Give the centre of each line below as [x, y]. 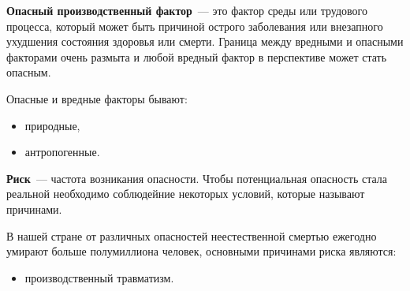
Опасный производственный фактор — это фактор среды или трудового [187, 10]
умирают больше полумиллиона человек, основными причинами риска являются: [201, 251]
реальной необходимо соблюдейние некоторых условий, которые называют [186, 194]
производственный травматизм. [99, 277]
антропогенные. [62, 152]
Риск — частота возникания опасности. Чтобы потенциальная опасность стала [197, 178]
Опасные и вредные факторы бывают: [97, 98]
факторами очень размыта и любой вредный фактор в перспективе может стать [197, 56]
